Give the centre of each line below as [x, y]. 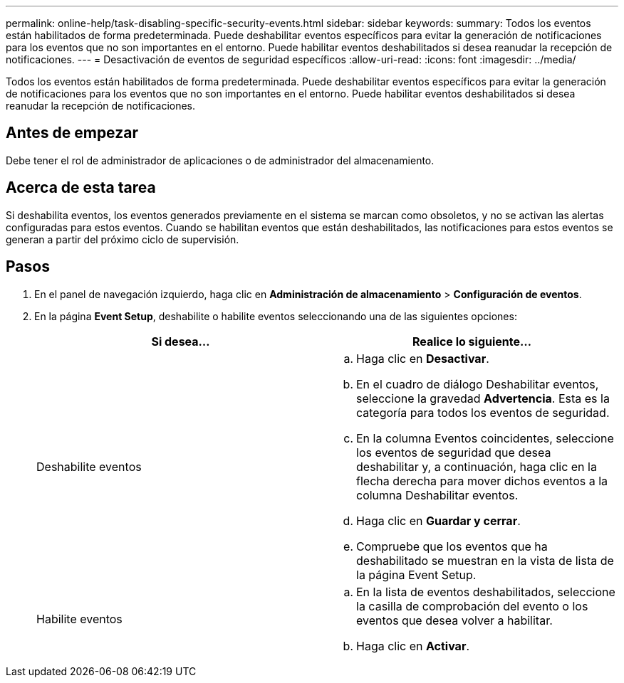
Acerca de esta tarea [81, 188]
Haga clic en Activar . [413, 646]
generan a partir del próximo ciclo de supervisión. [123, 239]
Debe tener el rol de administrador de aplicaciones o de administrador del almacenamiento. [220, 160]
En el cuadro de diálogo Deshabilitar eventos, [478, 384]
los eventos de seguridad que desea [454, 452]
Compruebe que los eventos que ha [452, 546]
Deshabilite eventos [89, 466]
